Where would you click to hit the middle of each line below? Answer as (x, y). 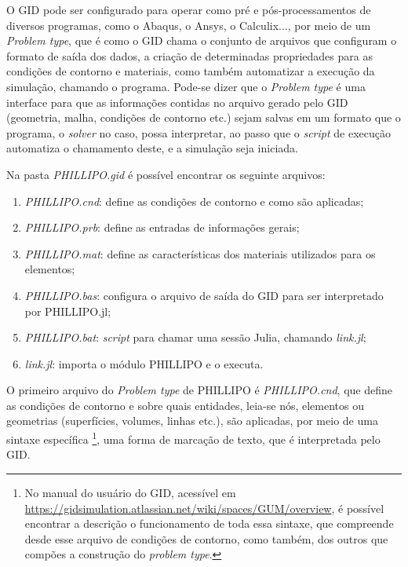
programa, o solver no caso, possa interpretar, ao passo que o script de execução (199, 132)
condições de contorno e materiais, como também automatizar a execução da (191, 71)
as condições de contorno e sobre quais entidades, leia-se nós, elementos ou (186, 405)
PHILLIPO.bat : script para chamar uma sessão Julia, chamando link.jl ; (195, 337)
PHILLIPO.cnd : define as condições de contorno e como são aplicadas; (194, 201)
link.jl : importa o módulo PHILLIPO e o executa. (144, 363)
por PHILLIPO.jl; (68, 311)
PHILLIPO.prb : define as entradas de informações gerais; (162, 227)
